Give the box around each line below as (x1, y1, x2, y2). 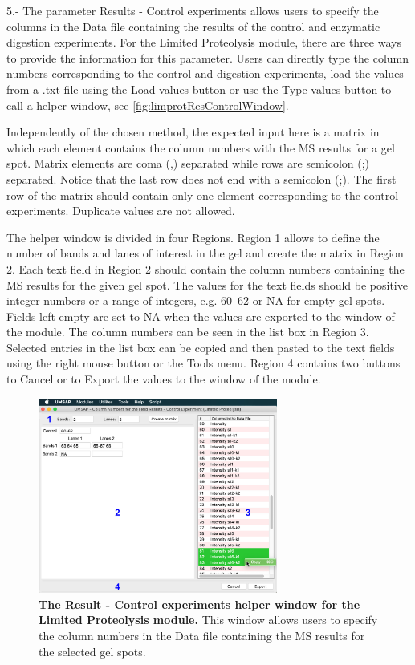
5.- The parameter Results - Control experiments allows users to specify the (6, 2, 379, 18)
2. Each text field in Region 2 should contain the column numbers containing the (6, 260, 405, 277)
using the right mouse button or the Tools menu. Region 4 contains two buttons (6, 355, 401, 371)
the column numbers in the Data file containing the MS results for (39, 627, 365, 644)
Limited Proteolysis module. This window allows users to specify (39, 611, 378, 628)
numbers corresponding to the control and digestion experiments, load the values (6, 65, 404, 82)
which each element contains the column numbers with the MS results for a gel (6, 139, 395, 156)
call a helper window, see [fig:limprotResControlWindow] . (6, 96, 289, 113)
